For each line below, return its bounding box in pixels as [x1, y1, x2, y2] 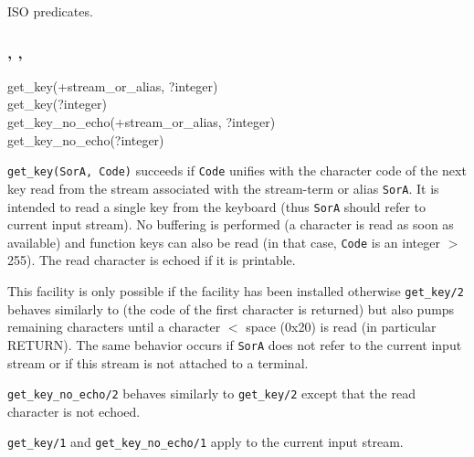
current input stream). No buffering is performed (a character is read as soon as [7, 215, 454, 234]
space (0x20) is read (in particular [246, 317, 437, 336]
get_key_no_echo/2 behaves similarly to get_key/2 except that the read [7, 384, 416, 403]
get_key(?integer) [7, 94, 107, 113]
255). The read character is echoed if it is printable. [7, 250, 296, 270]
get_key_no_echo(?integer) [7, 130, 164, 149]
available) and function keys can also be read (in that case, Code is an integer [7, 232, 440, 251]
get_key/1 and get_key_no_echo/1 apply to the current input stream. [7, 432, 404, 452]
